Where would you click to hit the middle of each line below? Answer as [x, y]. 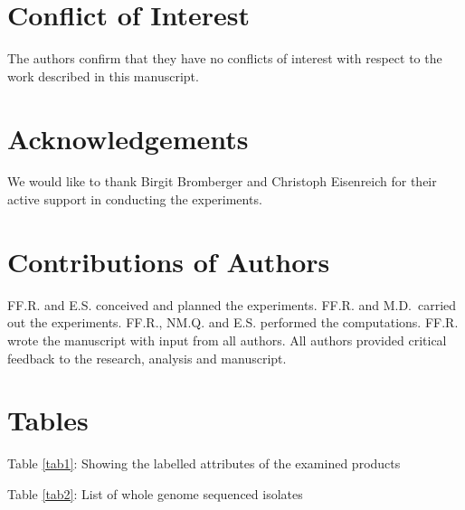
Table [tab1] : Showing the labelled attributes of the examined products [204, 463]
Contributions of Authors [169, 261]
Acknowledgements [128, 138]
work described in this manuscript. [103, 76]
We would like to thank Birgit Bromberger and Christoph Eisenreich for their [222, 181]
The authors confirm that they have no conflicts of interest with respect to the [225, 58]
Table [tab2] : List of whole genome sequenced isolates [155, 493]
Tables [48, 420]
